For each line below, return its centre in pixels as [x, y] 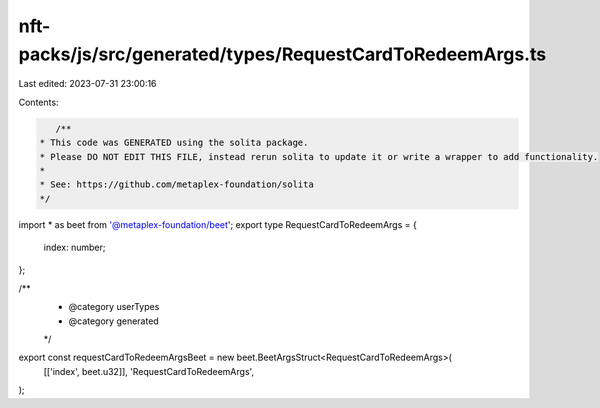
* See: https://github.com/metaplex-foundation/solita [176, 184]
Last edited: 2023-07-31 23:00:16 [87, 84]
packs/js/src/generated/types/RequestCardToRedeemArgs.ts [282, 54]
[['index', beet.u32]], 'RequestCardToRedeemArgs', [149, 371]
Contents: [38, 102]
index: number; [74, 247]
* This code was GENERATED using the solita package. [174, 143]
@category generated [113, 321]
